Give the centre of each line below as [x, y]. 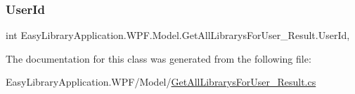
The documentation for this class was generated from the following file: [159, 58]
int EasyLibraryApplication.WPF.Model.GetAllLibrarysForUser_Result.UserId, [178, 35]
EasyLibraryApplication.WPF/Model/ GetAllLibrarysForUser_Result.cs [161, 82]
